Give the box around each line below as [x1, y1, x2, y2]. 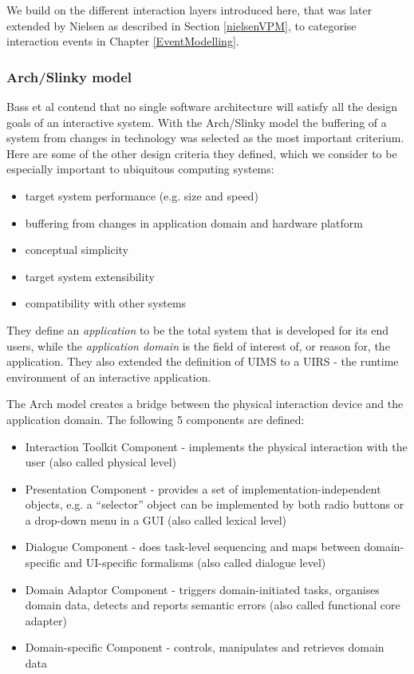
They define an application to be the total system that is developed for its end [6, 321, 389, 338]
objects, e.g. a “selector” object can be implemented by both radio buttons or [25, 496, 404, 513]
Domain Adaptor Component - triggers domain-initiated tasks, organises [25, 581, 380, 597]
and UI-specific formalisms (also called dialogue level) [64, 554, 326, 571]
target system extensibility [25, 268, 155, 284]
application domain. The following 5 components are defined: [6, 410, 305, 427]
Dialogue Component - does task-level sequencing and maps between [25, 538, 361, 555]
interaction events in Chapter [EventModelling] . [6, 33, 239, 50]
